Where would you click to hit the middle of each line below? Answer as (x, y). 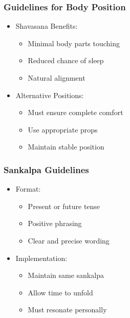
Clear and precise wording (69, 240)
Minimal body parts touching (74, 43)
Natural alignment (57, 78)
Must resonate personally (67, 310)
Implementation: (41, 258)
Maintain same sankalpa (66, 275)
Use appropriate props (63, 129)
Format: (28, 189)
